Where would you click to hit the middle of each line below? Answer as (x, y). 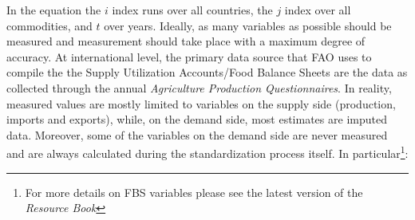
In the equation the (54, 10)
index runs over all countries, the (192, 10)
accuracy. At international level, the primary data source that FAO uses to (189, 56)
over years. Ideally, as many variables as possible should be (248, 25)
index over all (318, 10)
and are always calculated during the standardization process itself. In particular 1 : (207, 152)
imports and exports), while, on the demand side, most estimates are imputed (197, 119)
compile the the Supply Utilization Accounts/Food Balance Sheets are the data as (207, 72)
